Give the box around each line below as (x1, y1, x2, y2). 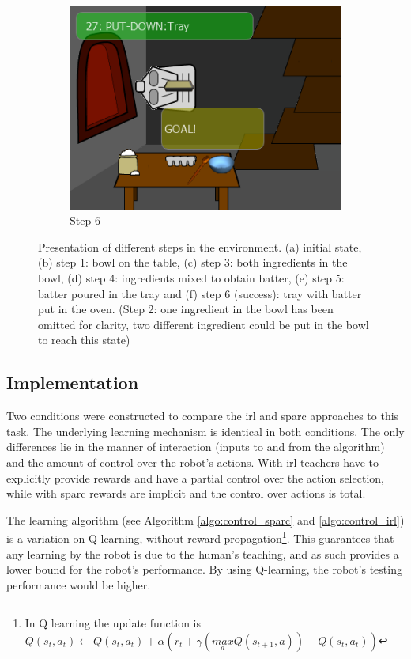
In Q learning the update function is (25, 615, 202, 631)
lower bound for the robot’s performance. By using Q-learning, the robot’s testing (6, 561, 402, 578)
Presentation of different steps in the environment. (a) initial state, (38, 238, 362, 255)
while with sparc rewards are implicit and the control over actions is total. (6, 485, 366, 502)
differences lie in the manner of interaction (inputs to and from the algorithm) (6, 438, 385, 455)
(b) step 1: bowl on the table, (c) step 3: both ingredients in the (38, 254, 348, 271)
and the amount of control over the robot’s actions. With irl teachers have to (6, 454, 379, 471)
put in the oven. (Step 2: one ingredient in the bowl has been (38, 301, 334, 317)
